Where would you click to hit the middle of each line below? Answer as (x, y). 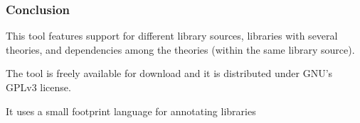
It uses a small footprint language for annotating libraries (131, 111)
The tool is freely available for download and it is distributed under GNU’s (169, 73)
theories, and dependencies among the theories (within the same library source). (180, 49)
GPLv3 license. (38, 87)
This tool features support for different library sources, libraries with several (172, 36)
